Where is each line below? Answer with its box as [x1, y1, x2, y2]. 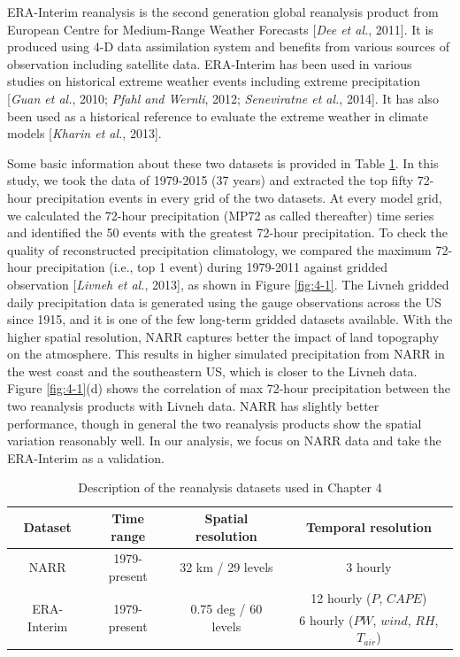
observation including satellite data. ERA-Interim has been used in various [7, 54, 412, 73]
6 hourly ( [299, 610, 354, 629]
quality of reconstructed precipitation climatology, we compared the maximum [7, 240, 432, 259]
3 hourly [346, 558, 392, 576]
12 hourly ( [310, 588, 372, 607]
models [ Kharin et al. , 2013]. [7, 124, 162, 143]
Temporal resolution [305, 517, 432, 536]
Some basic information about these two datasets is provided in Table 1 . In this [7, 153, 439, 172]
